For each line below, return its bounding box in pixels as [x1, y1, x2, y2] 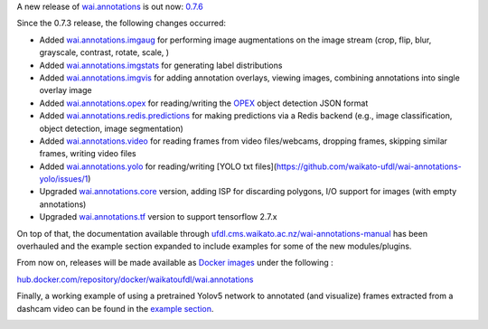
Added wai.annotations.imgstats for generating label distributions [39, 60, 283, 70]
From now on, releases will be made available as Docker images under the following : [16, 258, 333, 268]
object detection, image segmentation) [39, 123, 184, 134]
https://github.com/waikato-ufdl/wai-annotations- [276, 161, 462, 172]
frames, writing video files [39, 148, 136, 159]
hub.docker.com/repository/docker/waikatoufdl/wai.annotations [16, 274, 254, 285]
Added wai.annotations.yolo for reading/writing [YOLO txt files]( [39, 161, 277, 172]
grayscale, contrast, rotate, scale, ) [39, 47, 170, 58]
